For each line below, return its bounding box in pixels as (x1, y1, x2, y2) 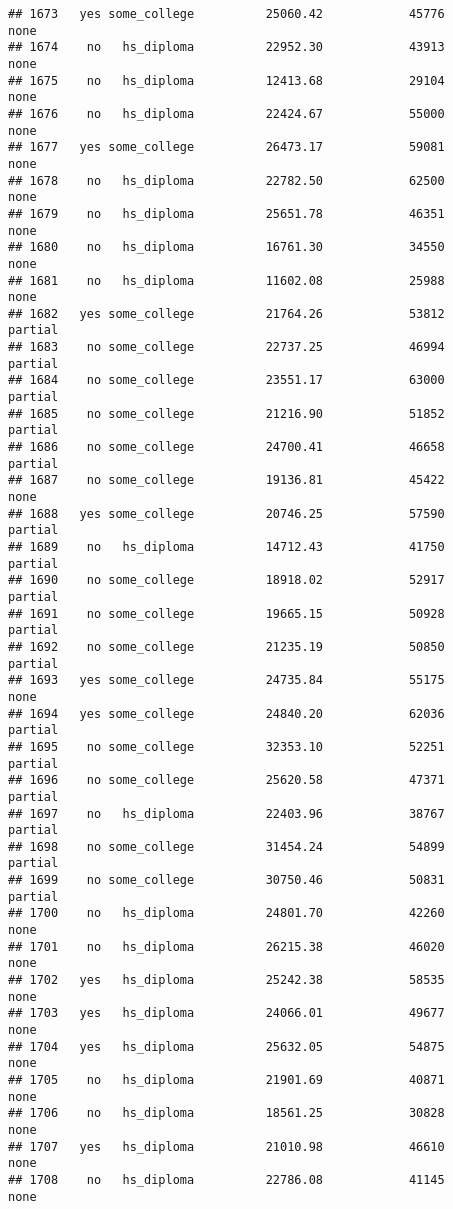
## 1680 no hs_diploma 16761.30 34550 (8, 240, 445, 255)
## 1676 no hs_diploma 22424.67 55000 (8, 106, 445, 121)
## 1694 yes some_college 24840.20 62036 (8, 706, 445, 721)
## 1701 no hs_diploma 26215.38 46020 (8, 939, 445, 954)
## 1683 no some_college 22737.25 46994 (8, 340, 445, 355)
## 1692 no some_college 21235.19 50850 (8, 639, 445, 654)
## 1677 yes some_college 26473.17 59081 (8, 140, 445, 155)
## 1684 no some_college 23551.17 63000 (8, 373, 445, 388)
